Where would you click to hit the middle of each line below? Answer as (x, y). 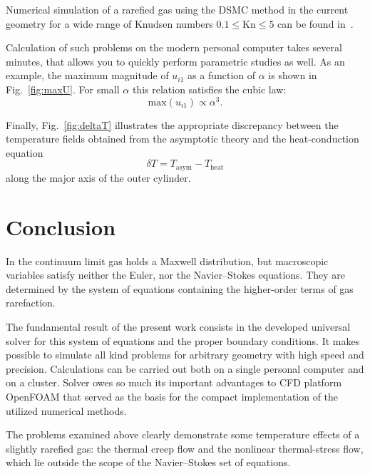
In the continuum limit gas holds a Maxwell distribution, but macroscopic (167, 261)
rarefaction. (31, 303)
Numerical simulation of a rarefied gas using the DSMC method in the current (177, 9)
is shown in (293, 75)
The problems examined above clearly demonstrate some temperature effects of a (183, 434)
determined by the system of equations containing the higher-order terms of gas (180, 288)
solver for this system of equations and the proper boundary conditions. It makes (183, 340)
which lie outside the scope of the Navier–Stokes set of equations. (148, 462)
